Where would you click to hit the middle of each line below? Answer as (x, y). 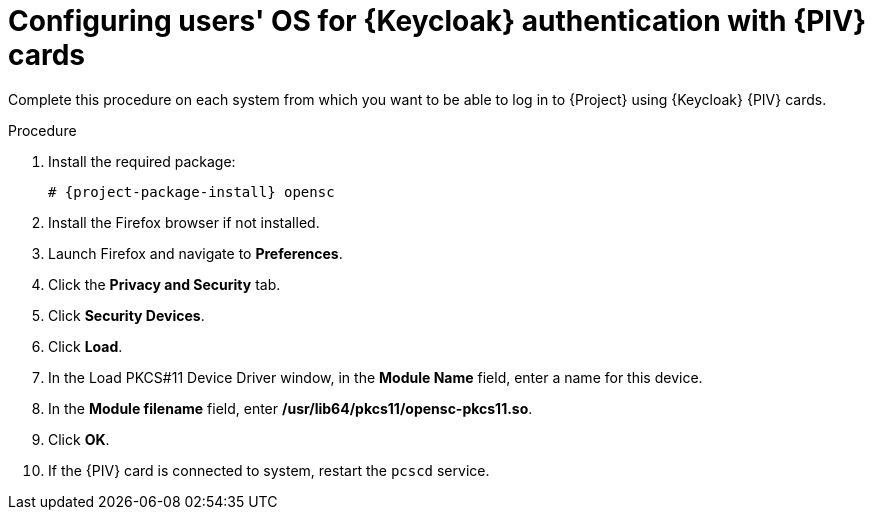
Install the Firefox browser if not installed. (184, 222)
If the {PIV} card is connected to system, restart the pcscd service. (269, 470)
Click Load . (85, 346)
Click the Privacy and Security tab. (164, 284)
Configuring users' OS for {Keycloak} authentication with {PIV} (437, 21)
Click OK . (79, 439)
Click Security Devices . (126, 315)
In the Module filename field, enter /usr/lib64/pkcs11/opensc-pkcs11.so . (290, 408)
